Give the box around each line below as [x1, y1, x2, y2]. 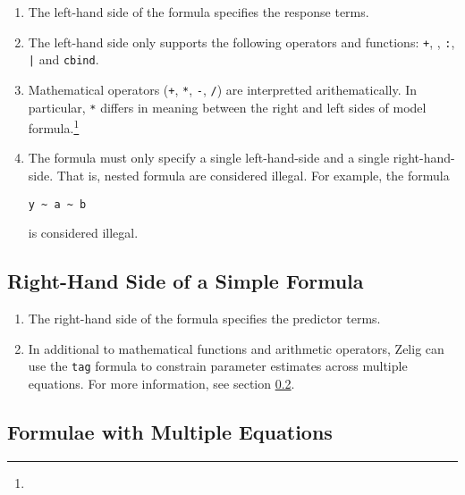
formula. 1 [28, 116, 80, 137]
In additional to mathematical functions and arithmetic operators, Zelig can [28, 339, 444, 357]
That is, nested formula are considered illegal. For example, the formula [56, 166, 450, 185]
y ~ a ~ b [28, 197, 87, 211]
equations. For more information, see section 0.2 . [28, 373, 295, 392]
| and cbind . [28, 50, 99, 69]
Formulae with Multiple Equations [7, 417, 333, 445]
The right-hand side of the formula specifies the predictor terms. [28, 309, 381, 328]
